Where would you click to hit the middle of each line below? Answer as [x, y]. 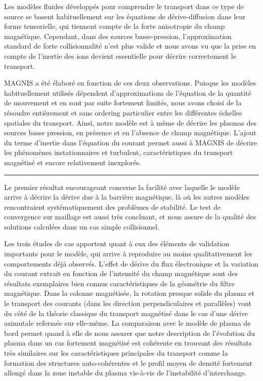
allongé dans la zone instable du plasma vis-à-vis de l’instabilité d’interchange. [125, 373]
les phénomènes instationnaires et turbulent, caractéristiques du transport [119, 152]
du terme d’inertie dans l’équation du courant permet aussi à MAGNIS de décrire [130, 142]
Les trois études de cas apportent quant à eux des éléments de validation [117, 243]
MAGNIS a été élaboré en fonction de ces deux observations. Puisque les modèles [130, 83]
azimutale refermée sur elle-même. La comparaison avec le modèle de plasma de [127, 323]
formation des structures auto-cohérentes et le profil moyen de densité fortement [128, 363]
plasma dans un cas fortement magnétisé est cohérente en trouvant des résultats [128, 343]
